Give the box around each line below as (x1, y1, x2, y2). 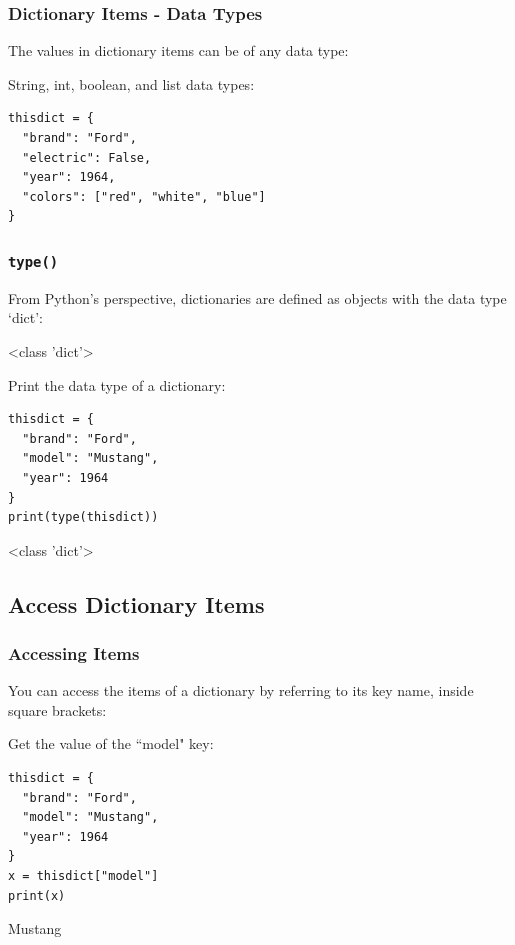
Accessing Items (8, 640, 140, 665)
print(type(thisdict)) (8, 510, 159, 525)
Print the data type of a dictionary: (8, 374, 226, 395)
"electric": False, (22, 150, 152, 165)
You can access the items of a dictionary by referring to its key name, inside (8, 680, 474, 701)
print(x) (8, 888, 66, 903)
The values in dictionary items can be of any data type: (8, 40, 349, 61)
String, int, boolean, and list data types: (8, 73, 255, 94)
